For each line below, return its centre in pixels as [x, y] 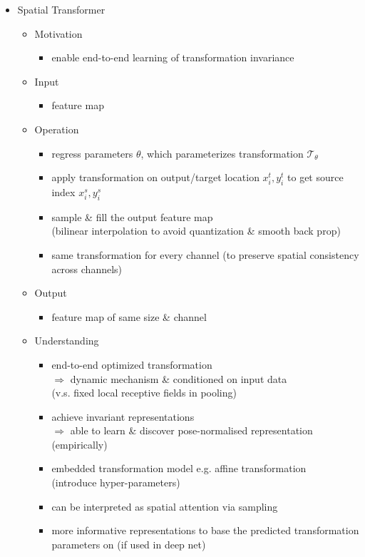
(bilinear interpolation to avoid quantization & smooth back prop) [196, 231]
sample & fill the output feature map [132, 216]
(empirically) [79, 444]
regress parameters [92, 153]
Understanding [67, 341]
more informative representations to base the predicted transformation [205, 530]
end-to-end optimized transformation [132, 364]
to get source [315, 177]
